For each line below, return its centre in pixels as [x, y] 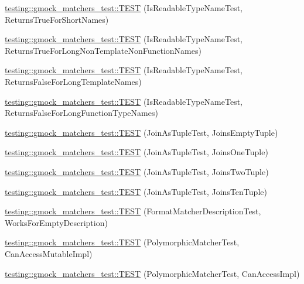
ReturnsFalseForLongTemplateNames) [73, 81]
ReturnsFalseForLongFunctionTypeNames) [81, 113]
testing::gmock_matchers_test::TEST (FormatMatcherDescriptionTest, [133, 211]
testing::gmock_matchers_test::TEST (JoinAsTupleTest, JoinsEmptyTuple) [141, 132]
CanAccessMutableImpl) [49, 253]
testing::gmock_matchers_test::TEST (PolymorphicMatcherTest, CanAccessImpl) [152, 273]
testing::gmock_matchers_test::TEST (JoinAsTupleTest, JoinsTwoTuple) [137, 171]
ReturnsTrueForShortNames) [57, 19]
